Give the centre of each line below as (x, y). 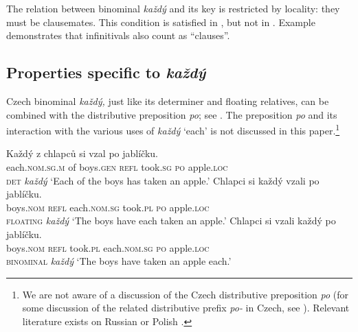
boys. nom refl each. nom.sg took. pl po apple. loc (108, 207)
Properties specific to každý (106, 72)
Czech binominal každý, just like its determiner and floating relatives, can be (168, 100)
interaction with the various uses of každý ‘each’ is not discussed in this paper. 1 (173, 129)
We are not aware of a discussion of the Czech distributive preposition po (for (186, 294)
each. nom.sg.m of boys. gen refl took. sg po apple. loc (117, 167)
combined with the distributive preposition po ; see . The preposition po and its (172, 114)
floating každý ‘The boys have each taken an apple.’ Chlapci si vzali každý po (171, 221)
